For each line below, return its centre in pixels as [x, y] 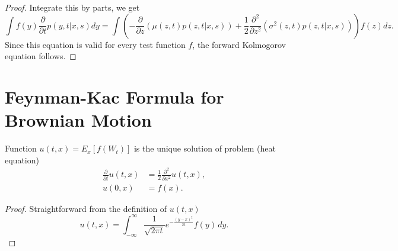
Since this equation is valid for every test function [95, 44]
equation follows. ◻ [41, 56]
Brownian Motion [78, 120]
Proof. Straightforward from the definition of [86, 208]
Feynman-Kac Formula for [114, 96]
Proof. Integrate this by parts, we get [72, 7]
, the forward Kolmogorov [239, 44]
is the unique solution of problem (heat [205, 148]
